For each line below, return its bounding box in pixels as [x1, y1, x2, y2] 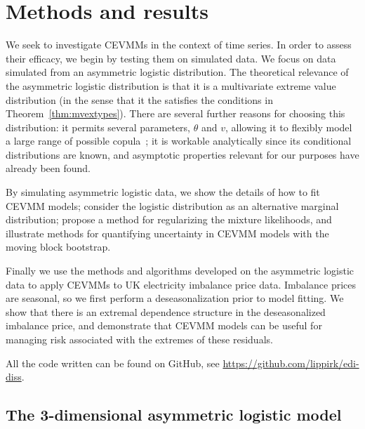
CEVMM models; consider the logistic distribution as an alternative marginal [6, 198, 339, 213]
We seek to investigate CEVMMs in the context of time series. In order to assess [6, 37, 352, 52]
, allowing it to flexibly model [225, 119, 352, 134]
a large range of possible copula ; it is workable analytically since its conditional [6, 133, 352, 148]
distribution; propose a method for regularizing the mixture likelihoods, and [6, 212, 332, 227]
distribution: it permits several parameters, [6, 119, 191, 134]
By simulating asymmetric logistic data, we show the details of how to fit [6, 185, 320, 199]
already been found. [6, 161, 91, 176]
